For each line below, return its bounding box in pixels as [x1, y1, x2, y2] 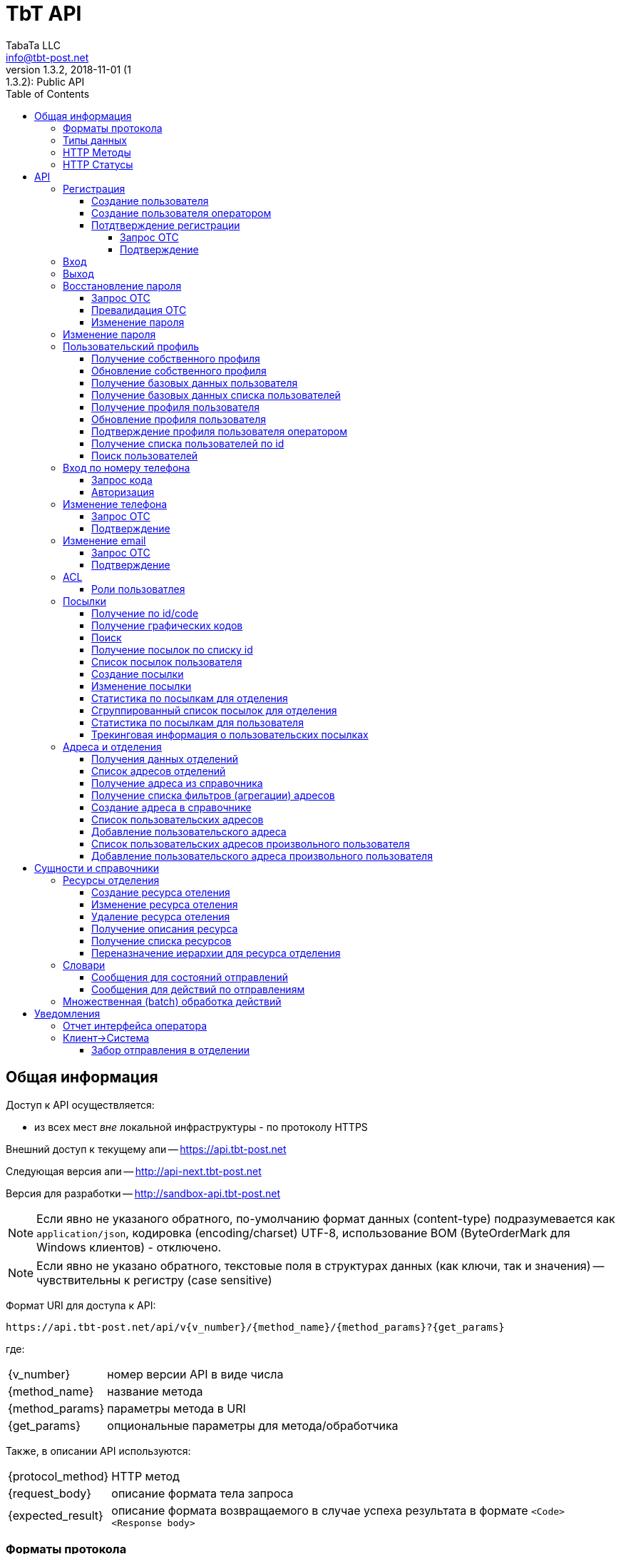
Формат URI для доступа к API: [6, 1299, 156, 1311]
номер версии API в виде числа [107, 1366, 284, 1381]
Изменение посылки [91, 679, 192, 692]
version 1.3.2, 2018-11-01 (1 [6, 63, 131, 76]
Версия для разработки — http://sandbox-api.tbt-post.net [6, 1187, 281, 1199]
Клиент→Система [63, 1031, 150, 1044]
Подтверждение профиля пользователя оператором [91, 425, 348, 437]
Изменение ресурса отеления [91, 898, 238, 910]
